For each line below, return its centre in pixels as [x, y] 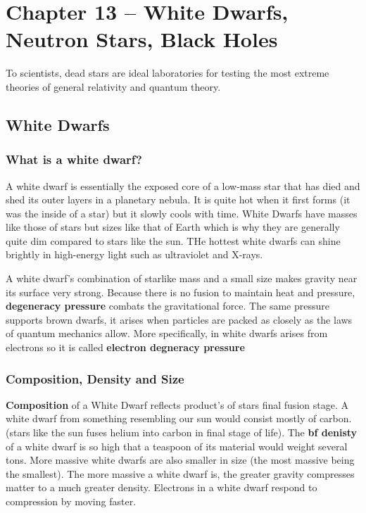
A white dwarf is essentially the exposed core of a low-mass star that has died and [183, 185]
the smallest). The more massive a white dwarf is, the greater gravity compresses [180, 473]
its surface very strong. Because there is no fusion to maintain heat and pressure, [181, 292]
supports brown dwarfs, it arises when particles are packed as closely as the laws [179, 319]
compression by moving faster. [71, 501]
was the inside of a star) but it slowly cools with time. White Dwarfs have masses [182, 213]
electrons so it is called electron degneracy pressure [125, 347]
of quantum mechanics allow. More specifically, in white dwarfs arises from [167, 333]
